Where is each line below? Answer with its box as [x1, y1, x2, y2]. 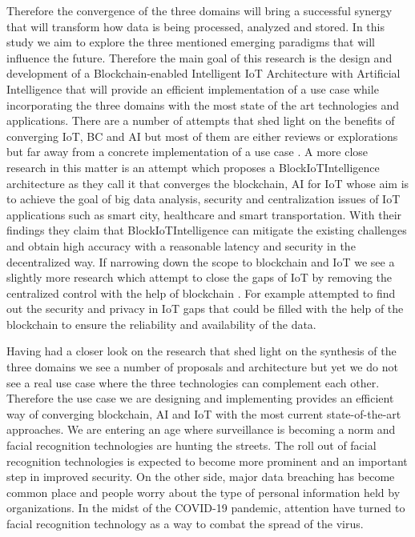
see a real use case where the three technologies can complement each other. [6, 374, 380, 391]
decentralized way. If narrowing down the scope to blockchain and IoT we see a [6, 253, 395, 270]
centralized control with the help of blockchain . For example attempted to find [6, 284, 396, 301]
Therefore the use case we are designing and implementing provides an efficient [6, 390, 394, 407]
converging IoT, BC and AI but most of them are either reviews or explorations [6, 127, 398, 144]
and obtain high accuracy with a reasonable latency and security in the [6, 237, 356, 254]
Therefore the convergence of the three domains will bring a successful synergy [6, 2, 393, 18]
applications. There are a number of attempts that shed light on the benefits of [6, 112, 395, 129]
